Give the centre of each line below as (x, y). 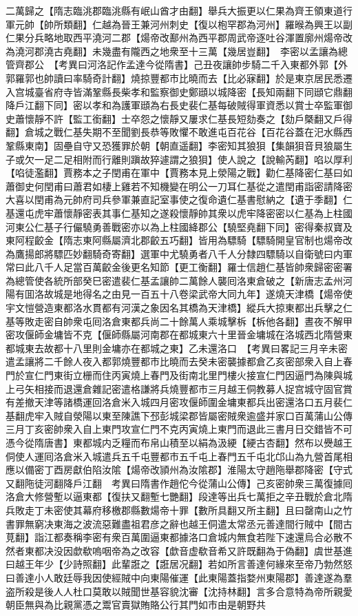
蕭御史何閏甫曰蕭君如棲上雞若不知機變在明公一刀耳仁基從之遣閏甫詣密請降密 (179, 186)
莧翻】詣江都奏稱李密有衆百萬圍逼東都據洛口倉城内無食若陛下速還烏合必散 (174, 537)
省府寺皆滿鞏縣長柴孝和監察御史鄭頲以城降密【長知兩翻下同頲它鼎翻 (198, 91)
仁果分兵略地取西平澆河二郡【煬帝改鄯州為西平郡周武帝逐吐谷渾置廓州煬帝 (174, 38)
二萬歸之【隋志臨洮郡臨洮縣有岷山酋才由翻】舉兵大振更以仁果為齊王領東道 (174, 10)
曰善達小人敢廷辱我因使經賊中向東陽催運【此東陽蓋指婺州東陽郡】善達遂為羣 (179, 577)
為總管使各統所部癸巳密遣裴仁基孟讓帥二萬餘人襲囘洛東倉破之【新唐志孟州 (174, 280)
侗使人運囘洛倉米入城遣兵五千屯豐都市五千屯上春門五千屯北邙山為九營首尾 (174, 456)
